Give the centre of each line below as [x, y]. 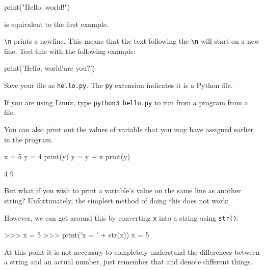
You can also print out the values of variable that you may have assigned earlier [129, 129]
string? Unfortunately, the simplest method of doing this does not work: [116, 200]
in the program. [29, 139]
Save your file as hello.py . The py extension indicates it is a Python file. [118, 85]
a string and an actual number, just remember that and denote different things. [128, 262]
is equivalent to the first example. [56, 24]
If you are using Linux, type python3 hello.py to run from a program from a [126, 102]
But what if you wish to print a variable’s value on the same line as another [123, 190]
